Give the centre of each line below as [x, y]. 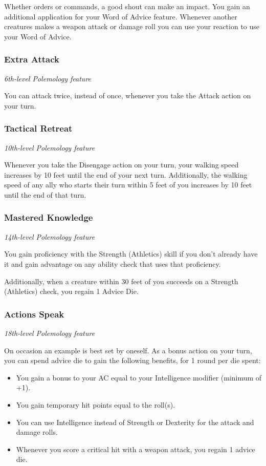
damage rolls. [37, 432]
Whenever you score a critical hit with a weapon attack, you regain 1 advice [136, 449]
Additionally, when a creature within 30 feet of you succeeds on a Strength [121, 281]
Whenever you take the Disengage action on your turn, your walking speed [121, 165]
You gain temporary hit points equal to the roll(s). [96, 404]
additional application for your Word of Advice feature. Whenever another [121, 16]
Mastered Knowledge [49, 217]
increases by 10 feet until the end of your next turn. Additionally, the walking [126, 174]
